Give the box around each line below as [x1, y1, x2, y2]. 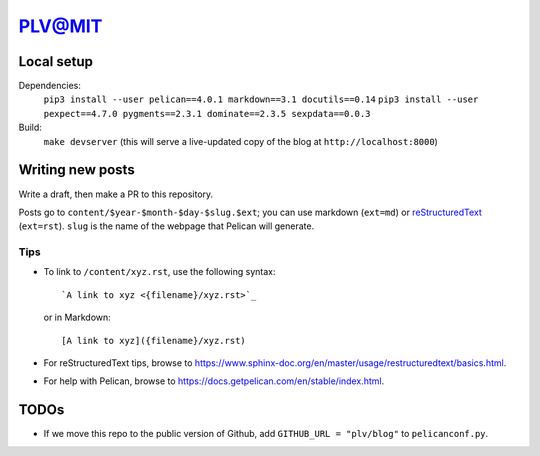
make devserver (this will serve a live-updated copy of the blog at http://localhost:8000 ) [43, 135, 439, 147]
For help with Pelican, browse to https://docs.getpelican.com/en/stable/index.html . [43, 375, 385, 387]
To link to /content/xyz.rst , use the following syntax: [43, 266, 276, 278]
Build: [18, 121, 42, 134]
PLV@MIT [18, 15, 103, 37]
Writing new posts [18, 161, 135, 179]
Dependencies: [18, 80, 82, 92]
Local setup [18, 53, 94, 70]
